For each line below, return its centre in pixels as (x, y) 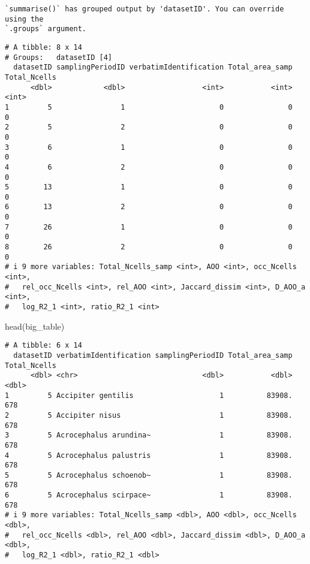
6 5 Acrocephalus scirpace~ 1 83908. (149, 495)
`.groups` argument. (46, 29)
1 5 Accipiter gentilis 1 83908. (149, 395)
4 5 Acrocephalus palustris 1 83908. (149, 455)
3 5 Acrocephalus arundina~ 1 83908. (149, 435)
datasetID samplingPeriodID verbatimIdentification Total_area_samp (153, 67)
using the (24, 19)
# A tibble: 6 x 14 (43, 346)
